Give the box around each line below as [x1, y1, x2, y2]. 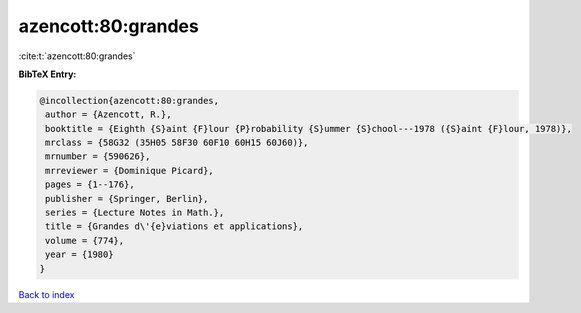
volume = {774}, [45, 235, 125, 246]
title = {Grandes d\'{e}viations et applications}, [45, 221, 304, 232]
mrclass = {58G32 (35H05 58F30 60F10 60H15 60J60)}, [45, 137, 309, 149]
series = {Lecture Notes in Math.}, [45, 207, 225, 219]
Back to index [18, 288, 75, 300]
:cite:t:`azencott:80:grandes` [18, 50, 136, 62]
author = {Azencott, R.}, [45, 109, 172, 120]
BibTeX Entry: [18, 68, 77, 80]
